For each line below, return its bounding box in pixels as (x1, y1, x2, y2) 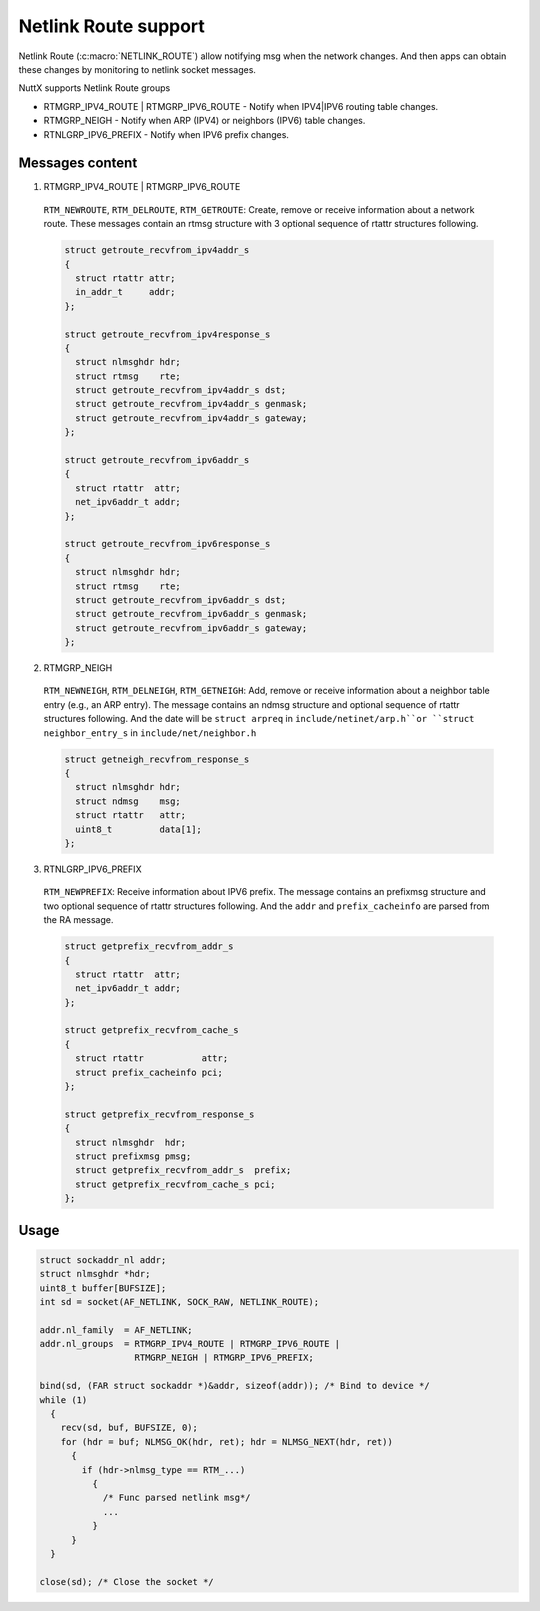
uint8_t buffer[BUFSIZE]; (39, 1282, 167, 1294)
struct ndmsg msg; (75, 795, 182, 807)
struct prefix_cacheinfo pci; (75, 1066, 224, 1078)
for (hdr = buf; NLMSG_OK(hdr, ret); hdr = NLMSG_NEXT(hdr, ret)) (60, 1436, 394, 1447)
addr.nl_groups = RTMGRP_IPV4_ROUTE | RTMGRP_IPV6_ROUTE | (39, 1338, 341, 1350)
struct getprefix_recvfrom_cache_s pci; (75, 1178, 276, 1190)
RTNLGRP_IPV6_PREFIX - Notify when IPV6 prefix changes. (43, 128, 290, 140)
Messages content (18, 155, 138, 172)
